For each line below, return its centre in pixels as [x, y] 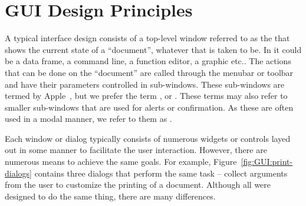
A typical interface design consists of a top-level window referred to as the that [147, 38]
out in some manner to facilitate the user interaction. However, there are [136, 150]
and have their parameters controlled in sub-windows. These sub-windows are [145, 84]
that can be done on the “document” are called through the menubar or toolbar [149, 72]
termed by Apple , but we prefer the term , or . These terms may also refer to [146, 96]
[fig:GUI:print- [267, 162]
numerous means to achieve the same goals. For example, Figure [121, 162]
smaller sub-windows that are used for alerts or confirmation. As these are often [149, 107]
